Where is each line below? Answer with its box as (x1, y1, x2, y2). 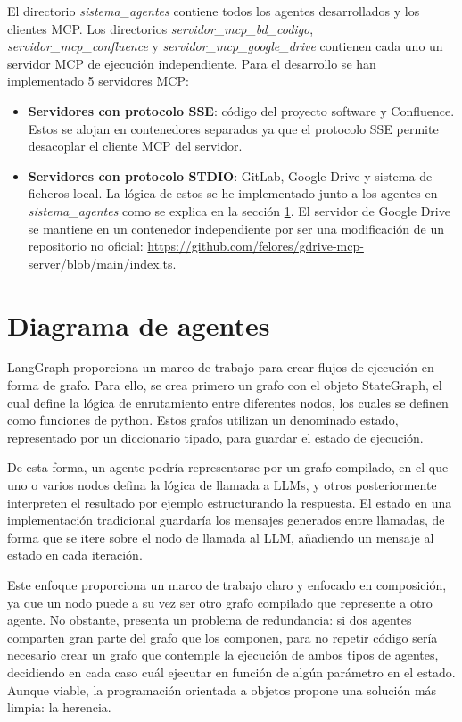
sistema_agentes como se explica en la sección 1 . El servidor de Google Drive (28, 201, 450, 220)
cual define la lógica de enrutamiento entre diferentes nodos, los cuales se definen (7, 393, 449, 411)
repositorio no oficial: (28, 237, 144, 255)
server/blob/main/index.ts (28, 253, 173, 272)
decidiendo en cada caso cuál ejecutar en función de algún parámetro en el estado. (7, 662, 456, 681)
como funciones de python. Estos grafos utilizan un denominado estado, (7, 411, 399, 429)
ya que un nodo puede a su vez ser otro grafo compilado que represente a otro (7, 593, 433, 611)
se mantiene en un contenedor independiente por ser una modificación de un (28, 219, 444, 237)
